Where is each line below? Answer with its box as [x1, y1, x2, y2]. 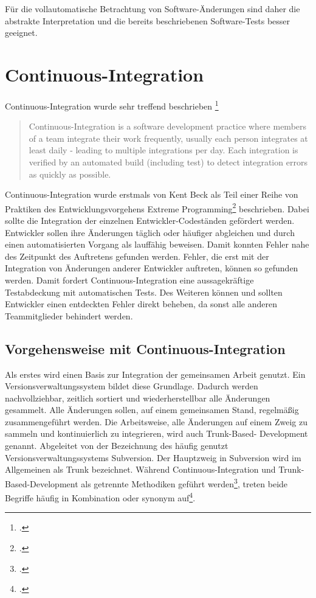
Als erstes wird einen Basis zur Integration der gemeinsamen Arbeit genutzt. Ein [5, 367, 306, 380]
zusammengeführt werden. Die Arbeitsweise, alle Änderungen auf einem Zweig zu [5, 415, 307, 428]
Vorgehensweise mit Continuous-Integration [5, 339, 286, 358]
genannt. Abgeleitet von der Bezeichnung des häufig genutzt [5, 439, 228, 452]
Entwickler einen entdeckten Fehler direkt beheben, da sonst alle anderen [5, 297, 277, 310]
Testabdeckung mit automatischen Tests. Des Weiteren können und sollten [5, 285, 283, 298]
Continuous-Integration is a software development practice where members [29, 120, 307, 133]
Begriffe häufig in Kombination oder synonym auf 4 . [5, 490, 196, 504]
